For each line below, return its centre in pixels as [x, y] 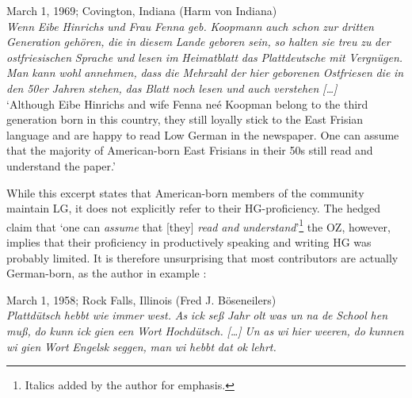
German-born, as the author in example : [107, 273]
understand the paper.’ [61, 165]
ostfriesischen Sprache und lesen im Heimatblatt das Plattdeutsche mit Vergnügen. [205, 57]
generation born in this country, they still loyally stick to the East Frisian [185, 119]
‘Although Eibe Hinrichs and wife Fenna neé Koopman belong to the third [187, 103]
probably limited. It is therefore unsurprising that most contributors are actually [202, 257]
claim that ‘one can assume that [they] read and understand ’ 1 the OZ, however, [198, 225]
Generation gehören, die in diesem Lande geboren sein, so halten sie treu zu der [198, 42]
